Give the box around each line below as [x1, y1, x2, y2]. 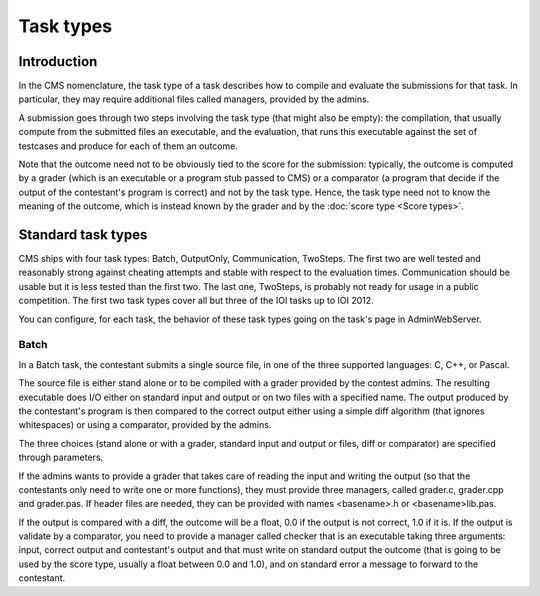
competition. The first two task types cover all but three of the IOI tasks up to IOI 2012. [18, 295, 374, 307]
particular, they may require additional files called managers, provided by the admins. [18, 93, 370, 105]
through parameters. [18, 451, 104, 464]
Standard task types [18, 226, 148, 243]
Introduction [18, 53, 98, 70]
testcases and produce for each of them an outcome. [18, 140, 239, 152]
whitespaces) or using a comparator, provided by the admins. [18, 419, 272, 431]
